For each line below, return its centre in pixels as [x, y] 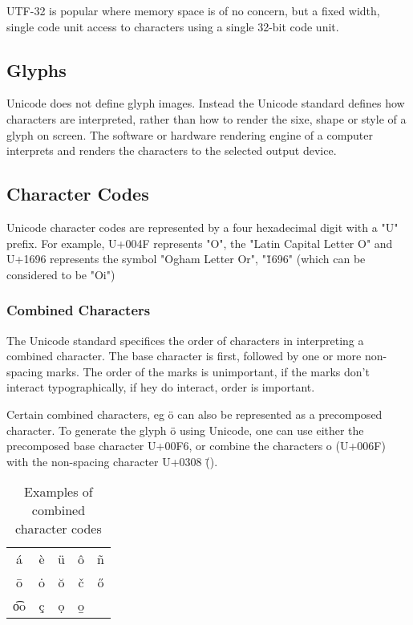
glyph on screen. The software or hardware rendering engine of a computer [190, 134]
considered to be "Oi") [61, 274]
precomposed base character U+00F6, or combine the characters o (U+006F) [196, 446]
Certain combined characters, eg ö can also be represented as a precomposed [194, 414]
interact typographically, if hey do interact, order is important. [161, 387]
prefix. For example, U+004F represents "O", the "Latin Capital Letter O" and [200, 243]
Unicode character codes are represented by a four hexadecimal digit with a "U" [202, 227]
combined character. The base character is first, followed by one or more [184, 356]
